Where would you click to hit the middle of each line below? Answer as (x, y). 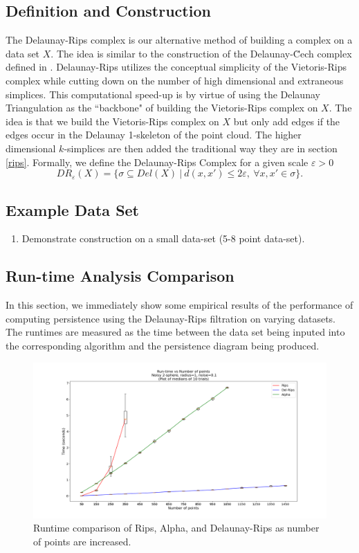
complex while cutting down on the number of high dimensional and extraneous (175, 80)
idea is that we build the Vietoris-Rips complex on (112, 121)
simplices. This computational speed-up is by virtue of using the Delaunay (163, 94)
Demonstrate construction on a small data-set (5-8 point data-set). (163, 238)
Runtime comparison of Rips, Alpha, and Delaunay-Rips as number (176, 528)
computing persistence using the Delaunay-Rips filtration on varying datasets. (171, 318)
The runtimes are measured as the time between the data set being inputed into (175, 332)
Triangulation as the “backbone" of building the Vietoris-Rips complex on (162, 108)
